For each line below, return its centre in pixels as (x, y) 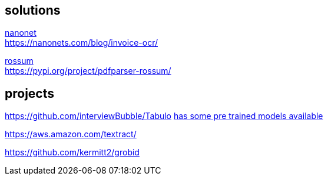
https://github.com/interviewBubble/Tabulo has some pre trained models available (164, 116)
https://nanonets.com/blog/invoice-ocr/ (81, 43)
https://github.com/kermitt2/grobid (72, 152)
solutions (33, 10)
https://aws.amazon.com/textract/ (71, 134)
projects (30, 93)
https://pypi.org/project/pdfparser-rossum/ (88, 71)
